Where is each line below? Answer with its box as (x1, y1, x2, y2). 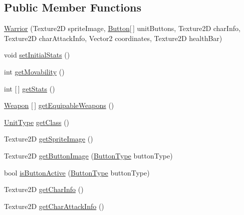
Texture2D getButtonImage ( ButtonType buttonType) (4, 150, 173, 160)
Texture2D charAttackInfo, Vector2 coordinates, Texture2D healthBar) (4, 32, 222, 43)
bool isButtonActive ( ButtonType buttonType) (4, 167, 150, 177)
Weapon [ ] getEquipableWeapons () (4, 100, 114, 110)
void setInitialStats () (4, 49, 70, 60)
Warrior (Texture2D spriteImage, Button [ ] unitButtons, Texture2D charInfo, (4, 23, 240, 33)
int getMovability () (4, 66, 65, 76)
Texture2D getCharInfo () (4, 184, 84, 194)
